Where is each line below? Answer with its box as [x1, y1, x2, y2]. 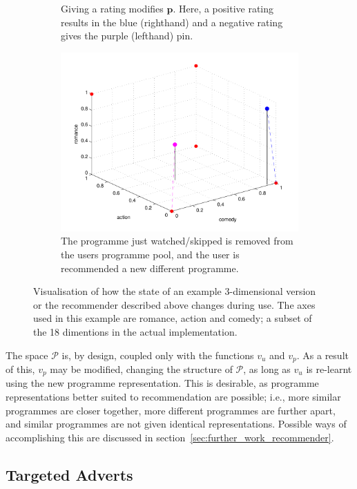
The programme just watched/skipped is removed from [61, 233, 293, 248]
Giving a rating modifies [61, 1, 164, 15]
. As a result [296, 347, 349, 362]
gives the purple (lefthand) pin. [61, 28, 193, 43]
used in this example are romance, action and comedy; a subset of [33, 311, 312, 325]
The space [6, 347, 48, 362]
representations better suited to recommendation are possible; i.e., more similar [6, 390, 341, 404]
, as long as [243, 362, 291, 376]
